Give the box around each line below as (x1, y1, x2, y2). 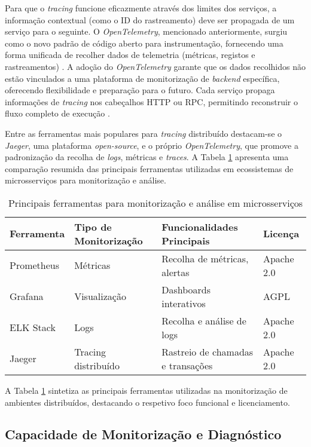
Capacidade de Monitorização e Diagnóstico (5, 425, 282, 443)
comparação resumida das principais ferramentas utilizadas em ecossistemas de (5, 162, 294, 174)
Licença (263, 226, 300, 241)
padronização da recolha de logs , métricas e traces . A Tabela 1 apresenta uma (5, 151, 289, 163)
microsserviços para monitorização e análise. (5, 174, 166, 186)
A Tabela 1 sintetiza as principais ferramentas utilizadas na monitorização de (5, 384, 288, 396)
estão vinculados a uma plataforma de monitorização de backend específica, (5, 72, 280, 84)
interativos (161, 296, 206, 310)
